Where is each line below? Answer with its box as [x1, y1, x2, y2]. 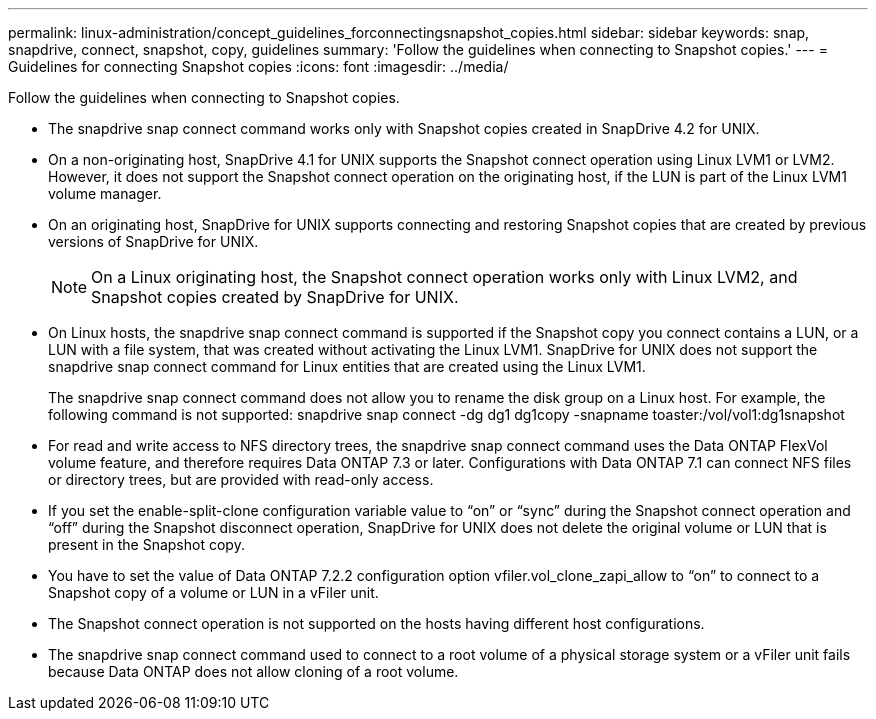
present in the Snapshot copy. [48, 536, 245, 553]
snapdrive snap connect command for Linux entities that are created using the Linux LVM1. [48, 358, 646, 375]
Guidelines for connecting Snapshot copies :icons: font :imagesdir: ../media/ [8, 58, 509, 75]
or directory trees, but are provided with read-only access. [48, 471, 434, 488]
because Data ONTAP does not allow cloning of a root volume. [48, 663, 459, 680]
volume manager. [48, 185, 162, 202]
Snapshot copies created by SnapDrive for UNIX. [91, 287, 459, 307]
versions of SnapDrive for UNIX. [48, 233, 259, 250]
